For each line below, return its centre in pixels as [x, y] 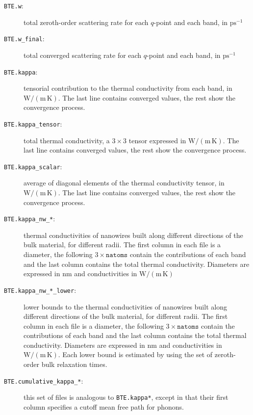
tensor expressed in [157, 140]
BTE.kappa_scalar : [33, 166]
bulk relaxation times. [74, 364]
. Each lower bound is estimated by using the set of [135, 354]
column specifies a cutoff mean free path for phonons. [104, 406]
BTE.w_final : [24, 39]
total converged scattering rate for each [83, 55]
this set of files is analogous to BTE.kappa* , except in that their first [126, 397]
